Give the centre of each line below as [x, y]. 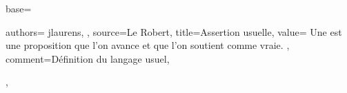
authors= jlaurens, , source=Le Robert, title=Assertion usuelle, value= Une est [174, 31]
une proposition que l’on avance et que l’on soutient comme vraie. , [148, 45]
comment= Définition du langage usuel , [88, 58]
